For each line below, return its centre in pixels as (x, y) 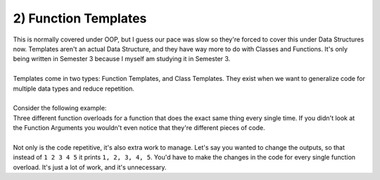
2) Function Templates (80, 18)
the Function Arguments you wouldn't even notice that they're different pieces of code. (139, 128)
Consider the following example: (60, 108)
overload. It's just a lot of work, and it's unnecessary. (90, 167)
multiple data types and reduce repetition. (74, 89)
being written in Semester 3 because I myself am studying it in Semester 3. (122, 59)
